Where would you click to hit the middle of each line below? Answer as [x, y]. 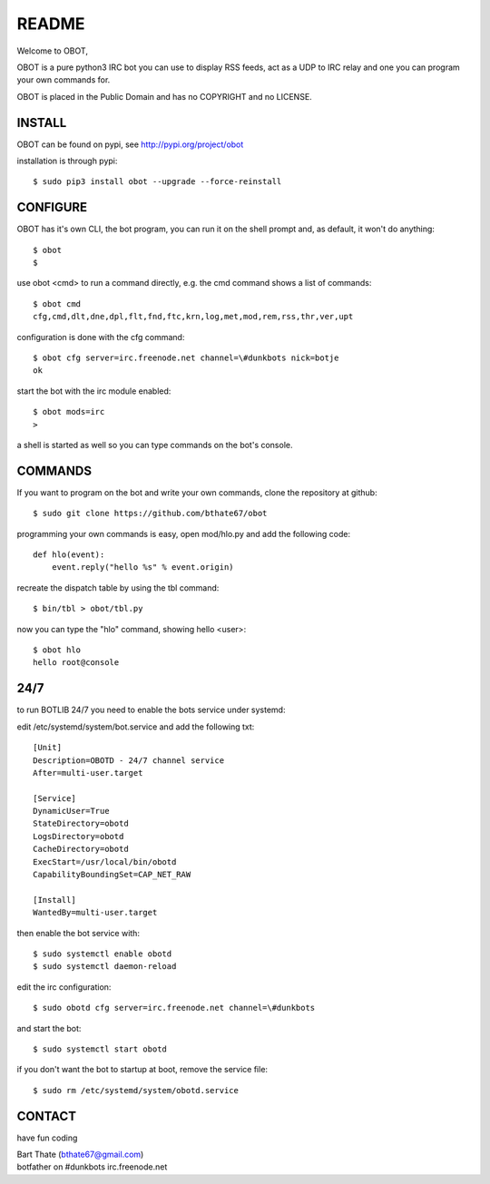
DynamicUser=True [71, 811]
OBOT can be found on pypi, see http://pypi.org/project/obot [130, 144]
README [51, 24]
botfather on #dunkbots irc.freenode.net [92, 1167]
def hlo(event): [69, 555]
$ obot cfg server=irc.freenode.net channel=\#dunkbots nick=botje [186, 358]
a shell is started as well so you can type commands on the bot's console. [155, 445]
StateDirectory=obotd [81, 824]
